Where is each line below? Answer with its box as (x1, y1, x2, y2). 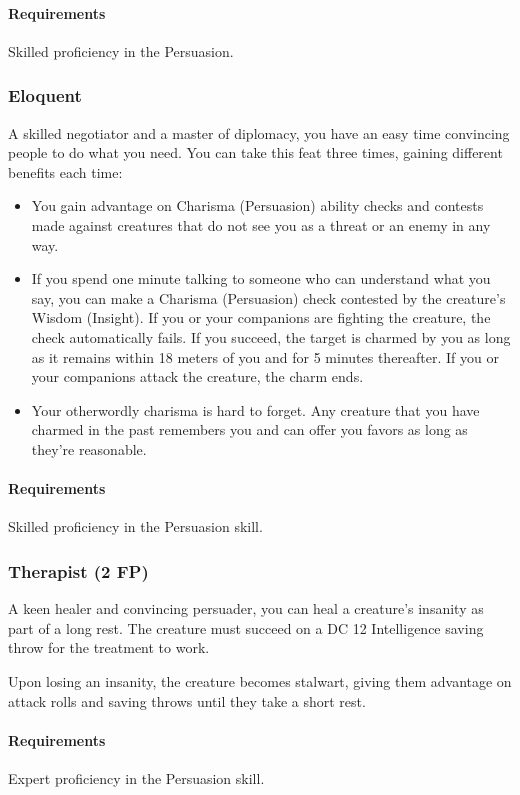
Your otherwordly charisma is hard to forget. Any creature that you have (31, 399, 480, 420)
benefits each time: (8, 161, 123, 182)
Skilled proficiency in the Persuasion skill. (8, 516, 263, 537)
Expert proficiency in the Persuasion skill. (8, 767, 265, 788)
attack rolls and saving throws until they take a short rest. (8, 690, 366, 711)
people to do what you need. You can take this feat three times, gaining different (8, 142, 503, 163)
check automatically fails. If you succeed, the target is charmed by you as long (31, 326, 511, 347)
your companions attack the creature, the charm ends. (31, 366, 364, 387)
